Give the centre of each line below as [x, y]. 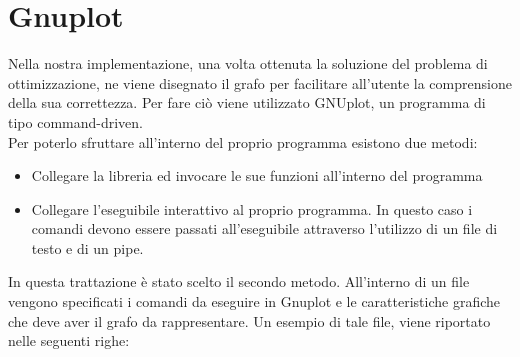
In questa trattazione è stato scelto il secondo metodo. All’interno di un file [239, 281]
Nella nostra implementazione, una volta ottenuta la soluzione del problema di [248, 63]
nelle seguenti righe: [69, 340]
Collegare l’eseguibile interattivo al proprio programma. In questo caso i [252, 208]
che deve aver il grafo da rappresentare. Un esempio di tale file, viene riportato [249, 320]
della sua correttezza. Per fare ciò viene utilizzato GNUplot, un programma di [247, 102]
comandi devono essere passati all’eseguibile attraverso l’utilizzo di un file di [264, 228]
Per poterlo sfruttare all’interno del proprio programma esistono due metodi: [243, 141]
